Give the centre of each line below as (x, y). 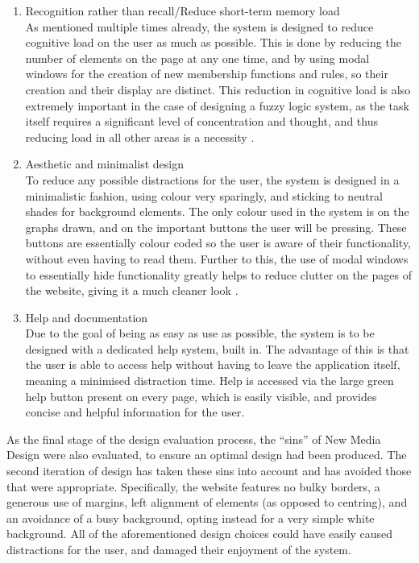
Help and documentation (87, 317)
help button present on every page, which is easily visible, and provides (201, 396)
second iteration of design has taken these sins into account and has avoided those (209, 471)
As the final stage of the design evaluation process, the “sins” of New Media (194, 439)
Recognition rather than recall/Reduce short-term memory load (183, 10)
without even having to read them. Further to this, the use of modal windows (217, 258)
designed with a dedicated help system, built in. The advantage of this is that (217, 348)
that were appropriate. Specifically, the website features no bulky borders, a (193, 486)
